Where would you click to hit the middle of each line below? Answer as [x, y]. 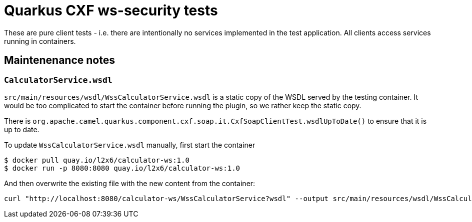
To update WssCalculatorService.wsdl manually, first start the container [130, 145]
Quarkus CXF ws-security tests [111, 10]
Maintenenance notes [59, 60]
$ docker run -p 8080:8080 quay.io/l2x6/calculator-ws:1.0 [122, 168]
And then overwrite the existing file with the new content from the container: [130, 183]
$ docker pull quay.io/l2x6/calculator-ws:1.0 [97, 160]
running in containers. [40, 41]
